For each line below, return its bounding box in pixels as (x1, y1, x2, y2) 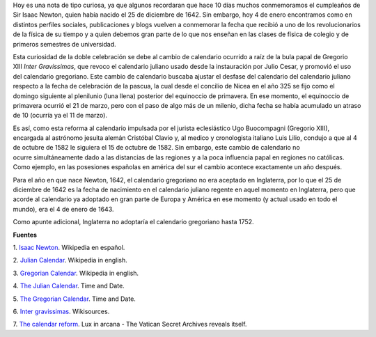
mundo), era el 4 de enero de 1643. (13, 205, 114, 213)
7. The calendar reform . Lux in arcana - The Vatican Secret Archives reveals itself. (13, 320, 247, 329)
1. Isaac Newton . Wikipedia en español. (13, 243, 125, 251)
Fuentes (13, 230, 38, 239)
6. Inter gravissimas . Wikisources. (13, 307, 110, 315)
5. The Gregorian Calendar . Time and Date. (13, 295, 136, 303)
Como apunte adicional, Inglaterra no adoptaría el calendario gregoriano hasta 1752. (13, 218, 254, 226)
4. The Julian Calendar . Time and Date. (13, 282, 125, 290)
